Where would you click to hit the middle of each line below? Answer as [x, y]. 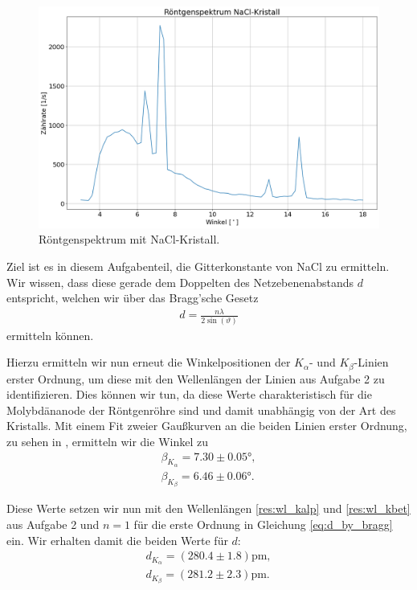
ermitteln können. [50, 335]
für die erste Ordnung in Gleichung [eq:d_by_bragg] [263, 524]
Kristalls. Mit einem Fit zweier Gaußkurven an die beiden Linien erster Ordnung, [207, 426]
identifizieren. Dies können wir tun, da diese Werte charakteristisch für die [189, 394]
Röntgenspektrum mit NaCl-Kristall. [129, 239]
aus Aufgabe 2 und [53, 524]
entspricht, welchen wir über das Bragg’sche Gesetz [133, 298]
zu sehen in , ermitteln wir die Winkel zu [107, 442]
